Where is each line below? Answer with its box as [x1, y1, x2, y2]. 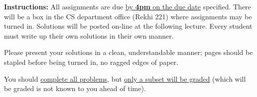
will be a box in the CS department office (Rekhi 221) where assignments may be [4, 11, 252, 21]
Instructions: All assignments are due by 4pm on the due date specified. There [4, 1, 251, 11]
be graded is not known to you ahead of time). [4, 83, 146, 94]
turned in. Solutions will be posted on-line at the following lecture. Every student [4, 21, 253, 31]
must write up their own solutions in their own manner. [4, 30, 174, 41]
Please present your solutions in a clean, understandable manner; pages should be [4, 47, 253, 57]
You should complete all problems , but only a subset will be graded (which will [4, 73, 246, 84]
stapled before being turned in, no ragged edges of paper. [4, 56, 178, 67]
